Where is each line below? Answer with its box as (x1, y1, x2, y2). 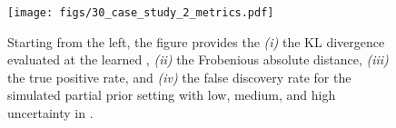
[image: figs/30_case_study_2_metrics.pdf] (7, 6, 274, 19)
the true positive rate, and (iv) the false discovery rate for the (7, 67, 351, 86)
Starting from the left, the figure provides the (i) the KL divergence (7, 32, 385, 51)
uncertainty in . (7, 103, 94, 123)
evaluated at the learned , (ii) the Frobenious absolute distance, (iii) (7, 50, 389, 69)
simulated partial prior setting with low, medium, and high (7, 85, 336, 104)
